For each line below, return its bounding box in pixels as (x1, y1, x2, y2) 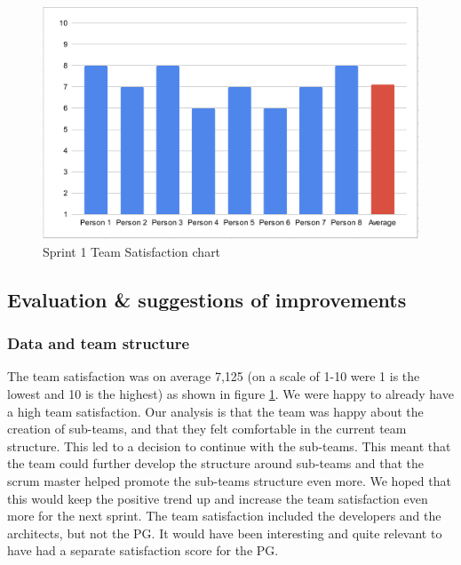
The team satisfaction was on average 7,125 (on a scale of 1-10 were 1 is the (7, 367, 420, 386)
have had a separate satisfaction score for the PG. (7, 541, 279, 560)
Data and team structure (7, 332, 190, 354)
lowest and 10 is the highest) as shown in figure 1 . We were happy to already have (7, 385, 454, 403)
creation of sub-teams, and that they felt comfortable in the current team (7, 419, 407, 438)
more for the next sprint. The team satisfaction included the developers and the (7, 506, 441, 525)
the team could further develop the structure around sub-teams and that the (7, 454, 425, 473)
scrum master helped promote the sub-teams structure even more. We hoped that (7, 472, 451, 490)
